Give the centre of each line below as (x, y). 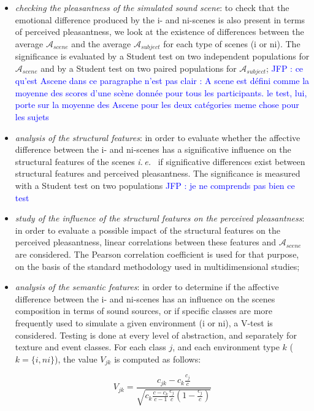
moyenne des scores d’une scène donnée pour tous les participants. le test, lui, (161, 92)
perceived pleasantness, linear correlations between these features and (146, 242)
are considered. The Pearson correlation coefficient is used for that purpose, (157, 254)
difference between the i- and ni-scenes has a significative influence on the (153, 149)
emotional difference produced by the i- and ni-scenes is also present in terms (160, 19)
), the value (76, 359)
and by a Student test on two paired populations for (139, 68)
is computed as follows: (158, 359)
